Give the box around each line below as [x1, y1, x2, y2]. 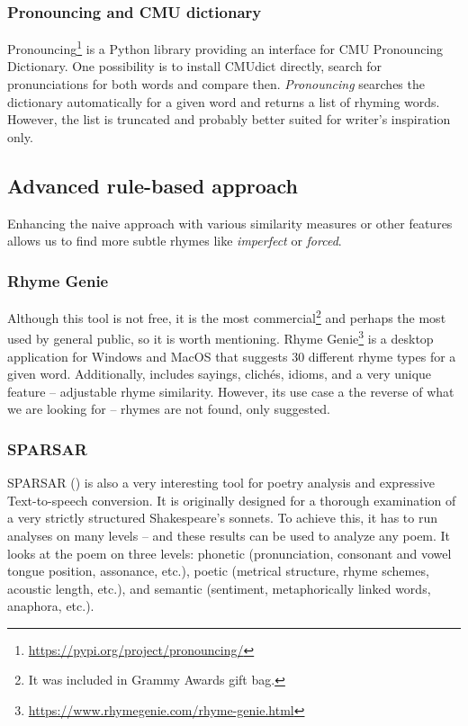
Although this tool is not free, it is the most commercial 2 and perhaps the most [7, 306, 446, 327]
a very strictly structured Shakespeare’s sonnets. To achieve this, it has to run [7, 508, 438, 527]
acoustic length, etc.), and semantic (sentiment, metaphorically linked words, [7, 578, 431, 597]
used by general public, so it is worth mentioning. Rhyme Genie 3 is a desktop [7, 327, 434, 347]
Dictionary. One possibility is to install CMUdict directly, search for [7, 57, 382, 76]
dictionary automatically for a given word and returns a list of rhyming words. [7, 92, 440, 111]
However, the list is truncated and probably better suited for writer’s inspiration [7, 110, 451, 129]
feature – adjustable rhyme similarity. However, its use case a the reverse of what [7, 381, 454, 400]
